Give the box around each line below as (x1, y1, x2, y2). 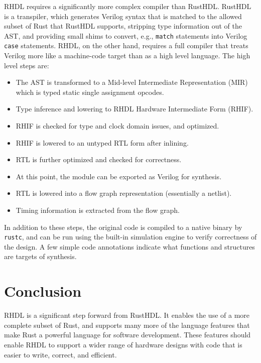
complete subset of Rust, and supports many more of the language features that (4, 319, 250, 330)
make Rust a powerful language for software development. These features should (4, 329, 251, 340)
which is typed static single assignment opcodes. (16, 86, 164, 97)
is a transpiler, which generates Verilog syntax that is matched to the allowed (4, 11, 242, 21)
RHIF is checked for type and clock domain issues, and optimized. (16, 120, 219, 131)
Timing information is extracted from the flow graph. (16, 205, 180, 215)
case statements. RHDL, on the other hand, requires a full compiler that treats (4, 40, 248, 51)
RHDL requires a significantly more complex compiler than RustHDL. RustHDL (4, 1, 251, 11)
